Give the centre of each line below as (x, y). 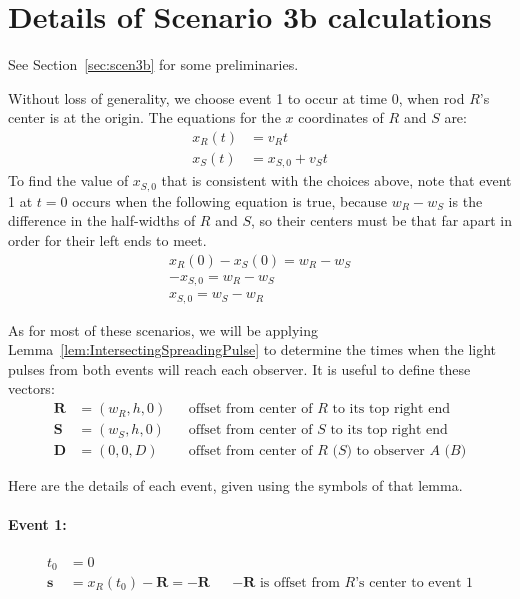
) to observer (385, 451)
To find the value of (68, 180)
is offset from (299, 583)
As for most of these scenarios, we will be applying (163, 329)
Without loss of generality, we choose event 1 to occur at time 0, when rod (236, 97)
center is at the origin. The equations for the (144, 117)
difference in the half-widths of (102, 220)
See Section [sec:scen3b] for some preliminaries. (153, 64)
